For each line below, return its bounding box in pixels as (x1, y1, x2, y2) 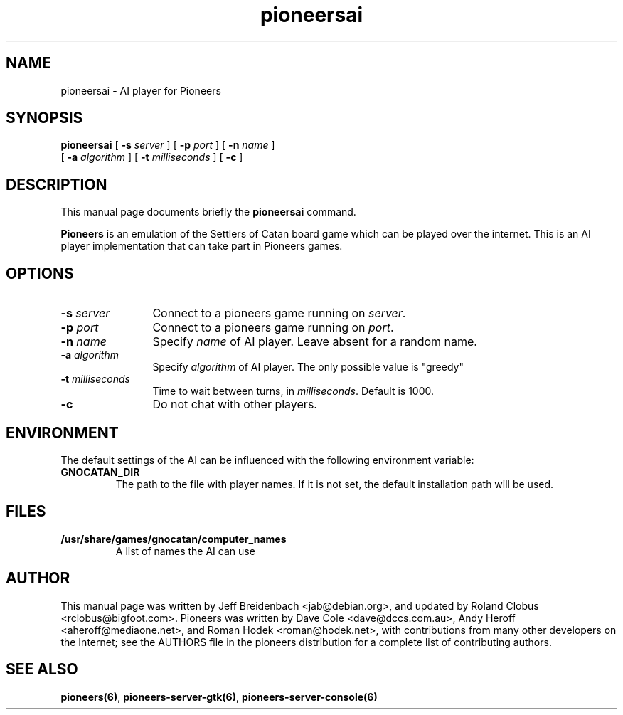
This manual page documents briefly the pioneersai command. (60, 206, 356, 218)
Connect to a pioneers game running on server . (152, 306, 406, 321)
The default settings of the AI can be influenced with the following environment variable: (60, 453, 474, 466)
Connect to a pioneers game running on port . (152, 320, 394, 335)
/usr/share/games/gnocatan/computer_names (60, 532, 287, 545)
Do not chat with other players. (152, 397, 317, 412)
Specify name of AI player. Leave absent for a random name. (152, 334, 477, 349)
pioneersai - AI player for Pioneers (60, 84, 221, 97)
